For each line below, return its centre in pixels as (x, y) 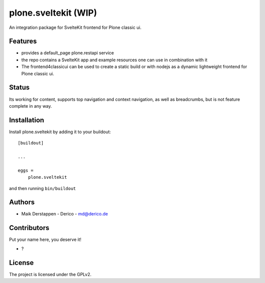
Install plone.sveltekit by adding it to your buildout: (60, 132)
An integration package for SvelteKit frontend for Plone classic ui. (75, 27)
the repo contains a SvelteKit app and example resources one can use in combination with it (114, 60)
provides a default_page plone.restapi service (68, 53)
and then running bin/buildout (42, 188)
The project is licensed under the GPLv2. (50, 274)
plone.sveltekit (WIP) (53, 13)
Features (23, 41)
